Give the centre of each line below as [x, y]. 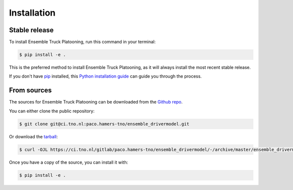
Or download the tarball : [33, 136]
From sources [31, 90]
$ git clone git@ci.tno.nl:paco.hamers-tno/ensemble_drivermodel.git [104, 124]
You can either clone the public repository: [52, 111]
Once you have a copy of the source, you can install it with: [69, 162]
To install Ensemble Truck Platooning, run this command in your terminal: [82, 42]
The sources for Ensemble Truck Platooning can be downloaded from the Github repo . [96, 102]
